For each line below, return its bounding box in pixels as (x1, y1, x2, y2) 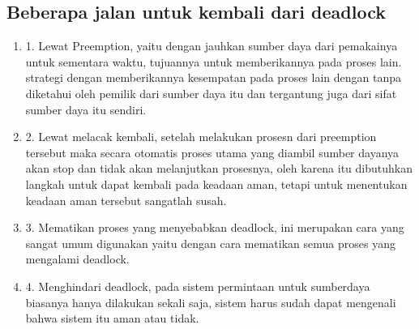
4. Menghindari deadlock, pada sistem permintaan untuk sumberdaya (25, 277, 370, 294)
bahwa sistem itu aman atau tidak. (25, 310, 199, 327)
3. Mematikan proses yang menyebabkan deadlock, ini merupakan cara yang (25, 219, 404, 236)
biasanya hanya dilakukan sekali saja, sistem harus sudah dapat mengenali (25, 293, 396, 310)
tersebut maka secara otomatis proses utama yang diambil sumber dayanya (25, 143, 400, 160)
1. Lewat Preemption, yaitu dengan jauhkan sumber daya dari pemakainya (25, 37, 398, 54)
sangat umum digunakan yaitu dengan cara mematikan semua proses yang (25, 234, 395, 251)
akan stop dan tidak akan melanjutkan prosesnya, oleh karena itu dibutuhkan (25, 160, 413, 177)
